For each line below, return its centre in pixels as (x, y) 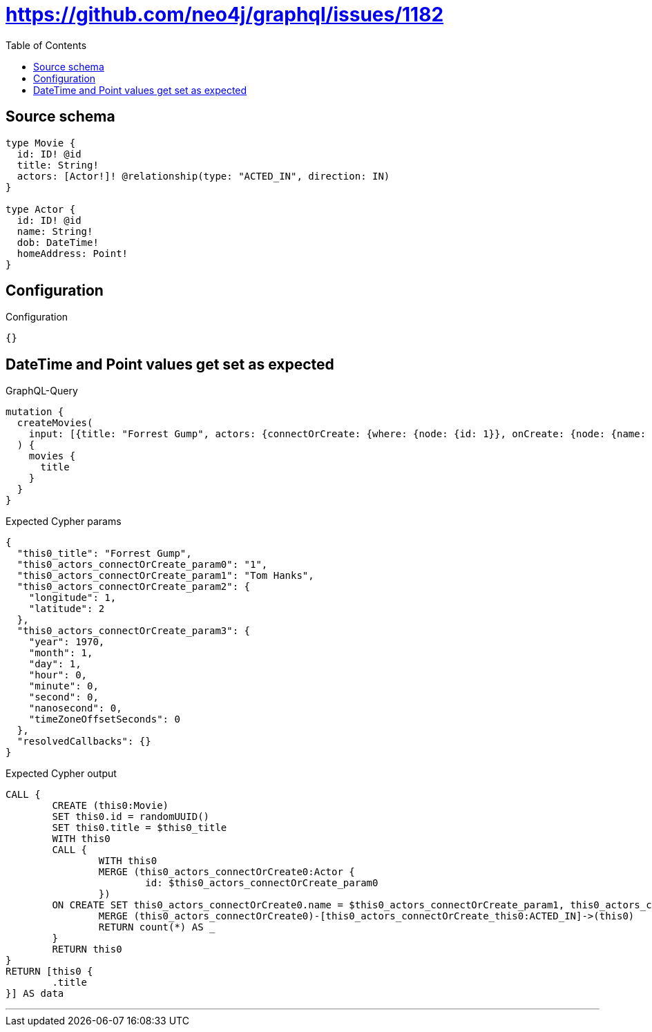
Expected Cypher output (61, 774)
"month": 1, (61, 653)
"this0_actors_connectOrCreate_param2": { (134, 587)
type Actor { (41, 209)
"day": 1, (55, 664)
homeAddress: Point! (73, 253)
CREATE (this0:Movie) (111, 806)
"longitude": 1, (73, 598)
